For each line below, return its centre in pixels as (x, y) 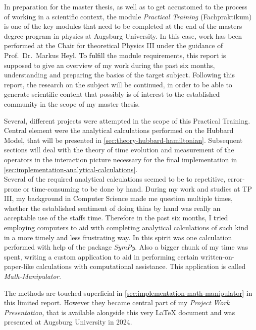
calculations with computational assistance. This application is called (141, 266)
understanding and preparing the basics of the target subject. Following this (119, 75)
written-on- (218, 256)
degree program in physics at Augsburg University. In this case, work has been (123, 35)
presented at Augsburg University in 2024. (68, 322)
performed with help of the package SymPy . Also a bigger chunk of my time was (126, 247)
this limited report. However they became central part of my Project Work (117, 302)
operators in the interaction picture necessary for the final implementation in (121, 159)
